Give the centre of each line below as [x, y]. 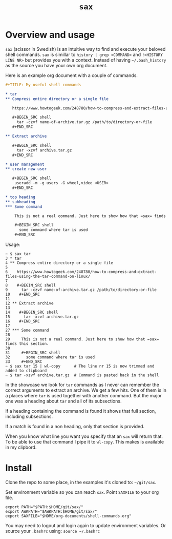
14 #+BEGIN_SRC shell [32, 313]
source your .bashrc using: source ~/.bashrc [53, 531]
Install [19, 468]
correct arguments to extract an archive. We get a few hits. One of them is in [86, 390]
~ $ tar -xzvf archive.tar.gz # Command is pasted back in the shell [82, 375]
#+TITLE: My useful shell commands [43, 85]
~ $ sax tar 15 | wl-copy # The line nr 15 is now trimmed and [80, 367]
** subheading [20, 202]
